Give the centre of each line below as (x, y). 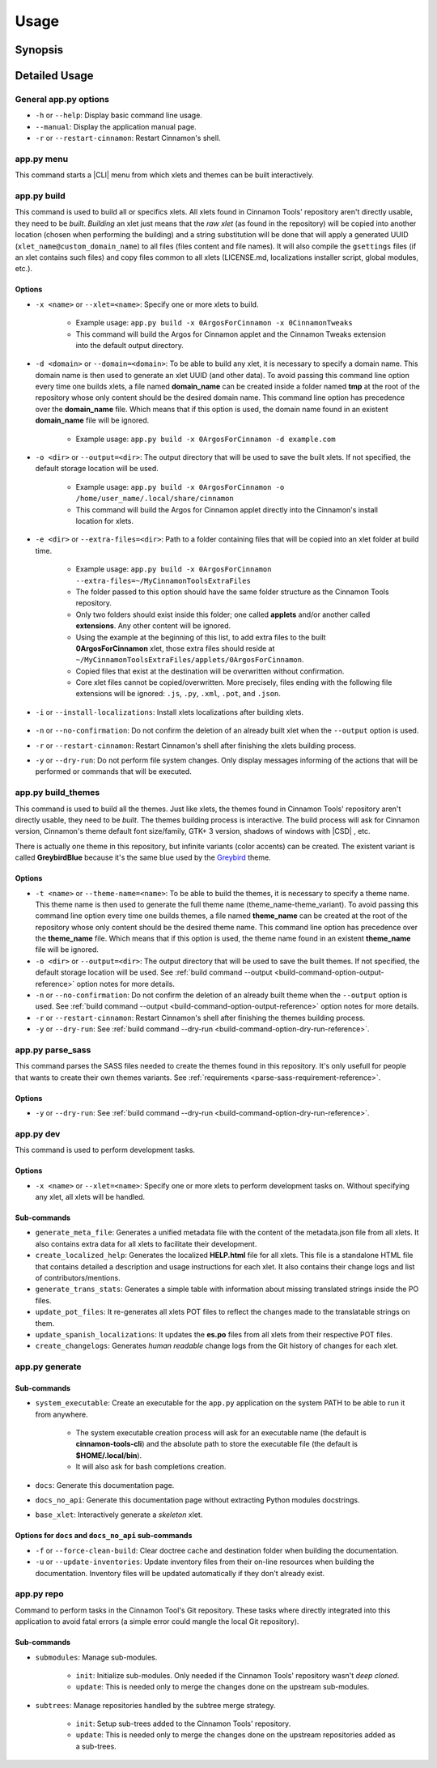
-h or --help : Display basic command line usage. (119, 115)
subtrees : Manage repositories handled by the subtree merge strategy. (155, 1705)
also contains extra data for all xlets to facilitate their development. (146, 1243)
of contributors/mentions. (78, 1277)
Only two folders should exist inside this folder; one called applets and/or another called (223, 614)
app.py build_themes (57, 793)
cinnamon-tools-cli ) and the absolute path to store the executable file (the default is (216, 1444)
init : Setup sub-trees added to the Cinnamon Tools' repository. (183, 1723)
